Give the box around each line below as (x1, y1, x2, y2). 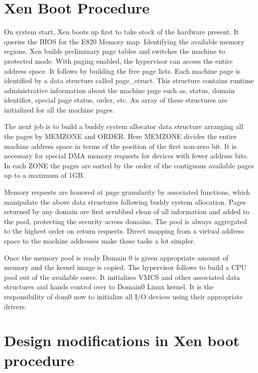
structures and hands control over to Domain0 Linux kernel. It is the (4, 281, 214, 292)
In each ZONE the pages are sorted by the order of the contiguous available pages (4, 160, 254, 170)
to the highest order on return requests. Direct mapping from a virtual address (4, 226, 245, 236)
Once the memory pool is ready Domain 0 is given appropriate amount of (4, 252, 229, 262)
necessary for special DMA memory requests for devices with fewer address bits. (4, 150, 249, 161)
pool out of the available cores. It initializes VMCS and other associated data (4, 271, 240, 282)
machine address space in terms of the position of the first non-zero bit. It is (4, 140, 237, 151)
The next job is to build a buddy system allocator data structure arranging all (4, 121, 244, 131)
